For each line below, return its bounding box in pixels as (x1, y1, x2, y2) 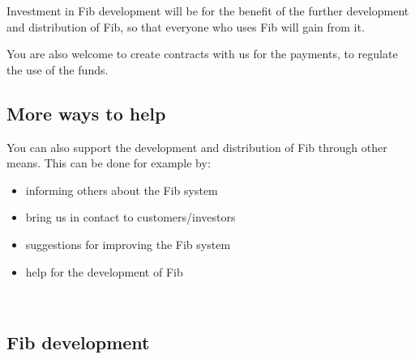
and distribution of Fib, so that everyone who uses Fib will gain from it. (6, 18, 365, 35)
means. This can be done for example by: (6, 154, 211, 171)
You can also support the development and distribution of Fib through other (6, 138, 387, 155)
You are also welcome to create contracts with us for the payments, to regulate (6, 45, 398, 62)
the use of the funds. (6, 61, 109, 78)
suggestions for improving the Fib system (25, 235, 231, 252)
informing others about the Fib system (25, 181, 218, 198)
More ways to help (6, 100, 166, 125)
